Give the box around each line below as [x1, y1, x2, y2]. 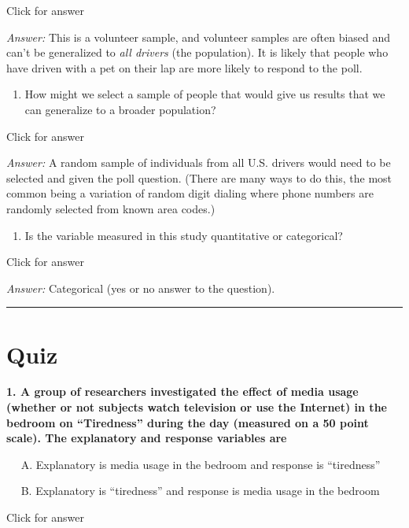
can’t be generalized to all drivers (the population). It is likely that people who [6, 44, 389, 61]
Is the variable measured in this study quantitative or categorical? [24, 227, 343, 243]
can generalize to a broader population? [24, 101, 216, 117]
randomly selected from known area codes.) [6, 200, 216, 216]
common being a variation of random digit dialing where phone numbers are [6, 185, 374, 201]
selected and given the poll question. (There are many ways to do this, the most [6, 169, 392, 186]
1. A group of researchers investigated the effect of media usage [6, 383, 359, 400]
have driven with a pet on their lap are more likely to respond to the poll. [6, 59, 363, 76]
